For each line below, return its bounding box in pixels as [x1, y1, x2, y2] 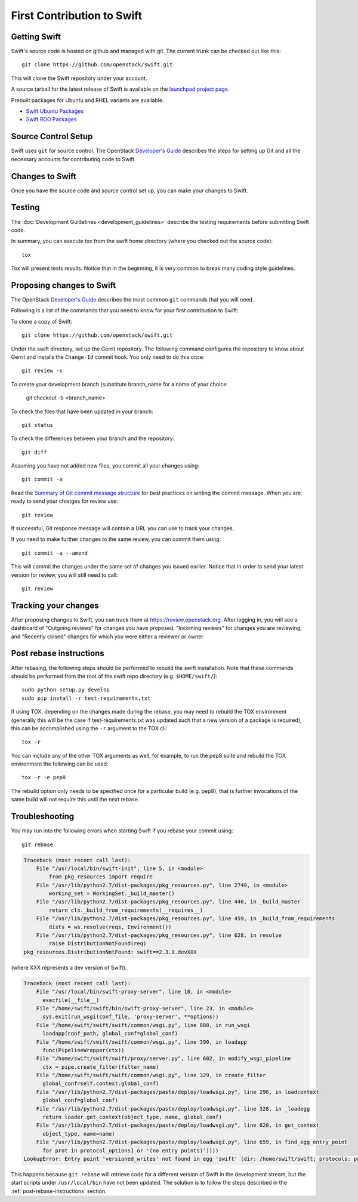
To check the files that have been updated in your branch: [11, 408, 153, 415]
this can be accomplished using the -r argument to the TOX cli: [11, 724, 168, 731]
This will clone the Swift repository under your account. [11, 75, 147, 82]
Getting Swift [11, 32, 61, 42]
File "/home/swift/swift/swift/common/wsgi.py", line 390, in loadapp [36, 1038, 248, 1045]
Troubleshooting [11, 811, 75, 822]
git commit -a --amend [21, 549, 88, 557]
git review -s [21, 367, 63, 374]
